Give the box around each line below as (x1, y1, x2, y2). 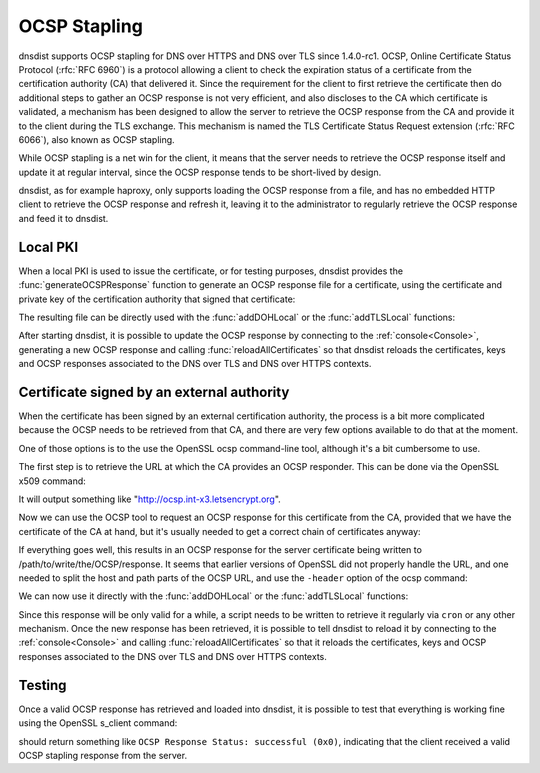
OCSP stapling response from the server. (18, 749, 188, 761)
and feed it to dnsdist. (18, 212, 109, 224)
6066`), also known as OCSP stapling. (18, 133, 175, 145)
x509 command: (18, 475, 87, 487)
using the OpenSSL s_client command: (18, 717, 178, 729)
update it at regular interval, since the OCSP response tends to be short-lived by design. (18, 166, 382, 178)
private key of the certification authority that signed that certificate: (18, 293, 296, 305)
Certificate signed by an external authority (18, 383, 290, 400)
